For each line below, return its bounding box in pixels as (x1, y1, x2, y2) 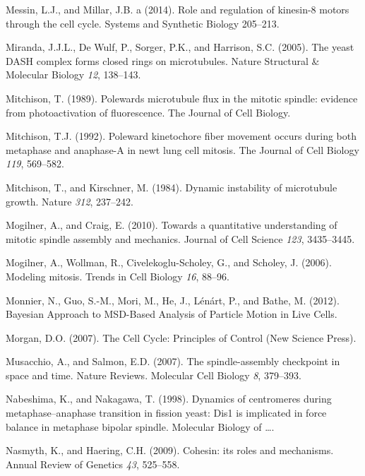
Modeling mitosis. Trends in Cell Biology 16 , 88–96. (6, 268, 229, 283)
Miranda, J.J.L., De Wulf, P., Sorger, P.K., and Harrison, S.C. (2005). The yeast (6, 40, 354, 54)
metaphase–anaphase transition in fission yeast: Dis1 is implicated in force (6, 405, 327, 420)
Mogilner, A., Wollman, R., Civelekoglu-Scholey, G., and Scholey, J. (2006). (6, 255, 332, 270)
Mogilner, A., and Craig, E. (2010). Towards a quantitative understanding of (6, 218, 337, 232)
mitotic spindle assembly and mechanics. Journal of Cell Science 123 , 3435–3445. (6, 231, 355, 246)
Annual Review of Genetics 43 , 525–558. (6, 456, 180, 471)
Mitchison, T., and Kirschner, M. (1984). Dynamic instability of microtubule (6, 179, 337, 194)
